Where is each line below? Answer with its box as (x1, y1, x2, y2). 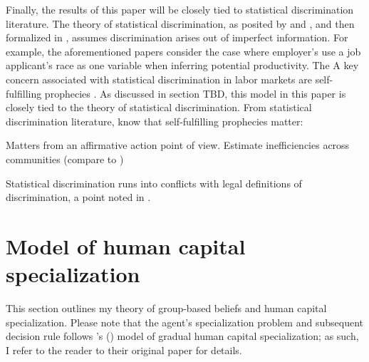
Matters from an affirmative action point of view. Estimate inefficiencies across (6, 138, 350, 152)
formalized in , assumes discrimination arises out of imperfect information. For (6, 30, 348, 45)
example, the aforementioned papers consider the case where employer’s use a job (6, 43, 361, 58)
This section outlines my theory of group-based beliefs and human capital (6, 301, 327, 316)
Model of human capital (6, 231, 246, 260)
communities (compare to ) (6, 151, 124, 166)
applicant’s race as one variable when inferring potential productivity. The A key (6, 58, 359, 73)
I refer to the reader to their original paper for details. (6, 342, 242, 357)
